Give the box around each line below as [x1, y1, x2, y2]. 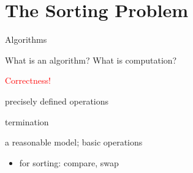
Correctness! [5, 74, 51, 87]
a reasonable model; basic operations [5, 136, 143, 149]
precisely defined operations [5, 94, 109, 107]
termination [5, 115, 49, 128]
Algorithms [5, 33, 47, 46]
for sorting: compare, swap [19, 156, 119, 169]
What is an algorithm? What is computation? [5, 53, 177, 66]
